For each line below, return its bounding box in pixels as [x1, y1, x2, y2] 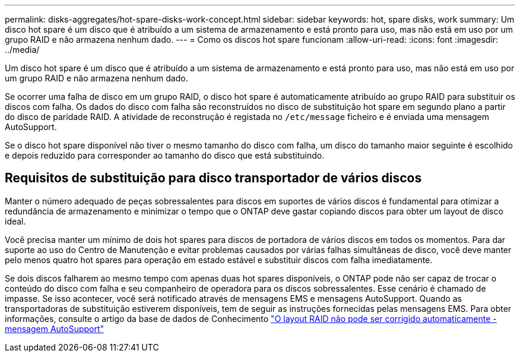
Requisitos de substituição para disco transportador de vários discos [5, 170, 422, 186]
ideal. [5, 216, 26, 226]
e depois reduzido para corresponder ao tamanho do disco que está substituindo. [5, 150, 325, 160]
